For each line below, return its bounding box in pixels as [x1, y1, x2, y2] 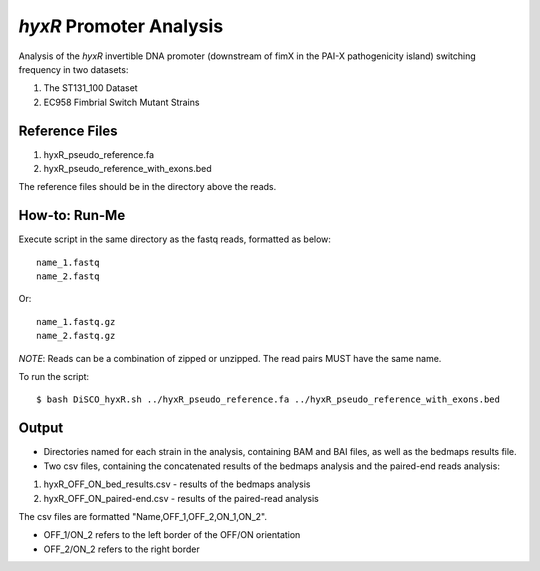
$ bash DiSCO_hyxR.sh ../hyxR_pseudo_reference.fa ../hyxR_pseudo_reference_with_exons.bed [36, 394, 500, 405]
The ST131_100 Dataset [43, 82, 139, 94]
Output [18, 420, 64, 437]
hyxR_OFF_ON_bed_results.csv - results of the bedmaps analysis [43, 478, 311, 490]
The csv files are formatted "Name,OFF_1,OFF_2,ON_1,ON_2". [18, 510, 267, 522]
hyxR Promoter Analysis [18, 15, 224, 37]
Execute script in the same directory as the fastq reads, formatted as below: [18, 233, 332, 245]
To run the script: [18, 371, 90, 383]
